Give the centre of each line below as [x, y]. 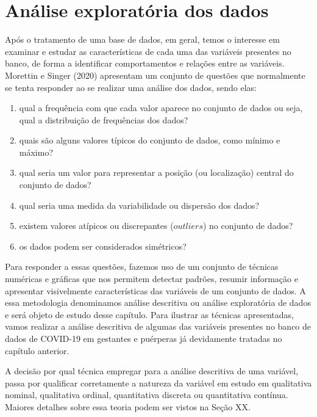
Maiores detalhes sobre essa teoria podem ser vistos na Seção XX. [128, 406]
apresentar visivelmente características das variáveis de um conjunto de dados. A [155, 290]
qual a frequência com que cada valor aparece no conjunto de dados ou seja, [161, 108]
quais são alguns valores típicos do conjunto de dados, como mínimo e [150, 140]
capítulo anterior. [37, 350]
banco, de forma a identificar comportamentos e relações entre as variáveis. [145, 63]
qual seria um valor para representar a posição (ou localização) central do [156, 172]
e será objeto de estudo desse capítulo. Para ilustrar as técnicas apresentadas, [149, 314]
